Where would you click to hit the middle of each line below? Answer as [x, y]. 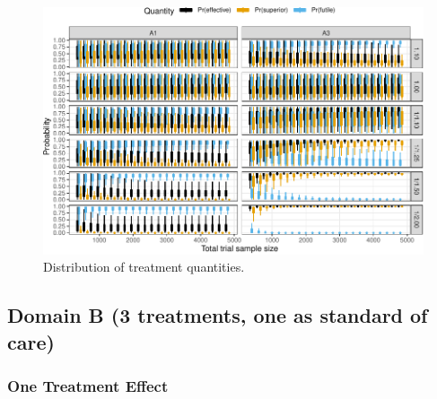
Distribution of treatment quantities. [144, 267]
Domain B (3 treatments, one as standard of [218, 315]
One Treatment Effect [88, 386]
